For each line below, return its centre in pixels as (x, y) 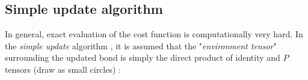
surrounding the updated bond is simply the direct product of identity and (143, 57)
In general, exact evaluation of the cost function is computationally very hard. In (154, 34)
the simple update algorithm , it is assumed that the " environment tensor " (141, 45)
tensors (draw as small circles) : (63, 69)
